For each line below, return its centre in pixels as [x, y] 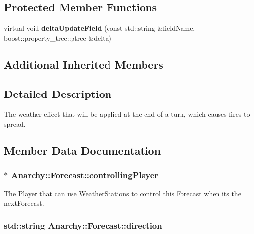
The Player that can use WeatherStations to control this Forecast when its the [123, 193]
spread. [15, 123]
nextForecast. [24, 203]
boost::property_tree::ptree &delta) [58, 37]
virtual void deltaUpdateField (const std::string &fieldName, [100, 28]
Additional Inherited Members [84, 64]
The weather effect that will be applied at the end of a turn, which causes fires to [127, 114]
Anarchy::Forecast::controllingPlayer [85, 175]
